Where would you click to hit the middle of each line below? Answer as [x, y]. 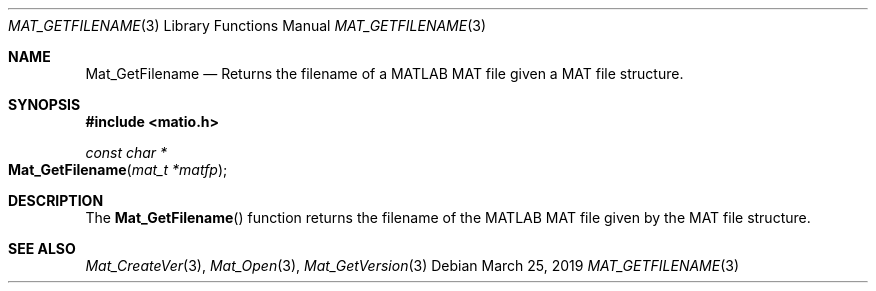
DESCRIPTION [56, 200]
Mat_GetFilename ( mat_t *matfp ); [118, 169]
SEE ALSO [42, 248]
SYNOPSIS [44, 104]
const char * [126, 152]
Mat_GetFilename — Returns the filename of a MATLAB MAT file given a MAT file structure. [384, 73]
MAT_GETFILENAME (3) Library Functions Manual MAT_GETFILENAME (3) [247, 25]
